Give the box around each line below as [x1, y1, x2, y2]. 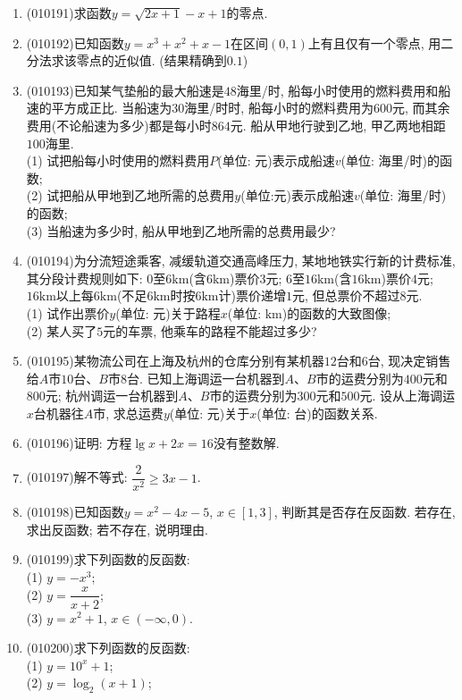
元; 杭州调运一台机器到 [45, 386, 179, 405]
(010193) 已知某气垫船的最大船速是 [26, 80, 224, 99]
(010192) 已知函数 [26, 33, 124, 52]
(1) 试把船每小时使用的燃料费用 [26, 151, 210, 170]
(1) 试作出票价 [26, 303, 110, 322]
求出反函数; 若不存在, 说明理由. [26, 519, 208, 538]
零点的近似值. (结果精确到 [76, 51, 227, 70]
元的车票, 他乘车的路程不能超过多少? [103, 321, 317, 340]
